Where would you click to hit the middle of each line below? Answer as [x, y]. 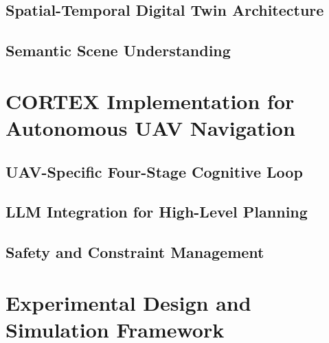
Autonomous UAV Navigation [150, 127]
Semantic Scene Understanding [118, 50]
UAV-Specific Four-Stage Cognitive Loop [154, 171]
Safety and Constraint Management [135, 252]
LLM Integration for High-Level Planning [157, 212]
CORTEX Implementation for [150, 100]
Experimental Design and [128, 302]
